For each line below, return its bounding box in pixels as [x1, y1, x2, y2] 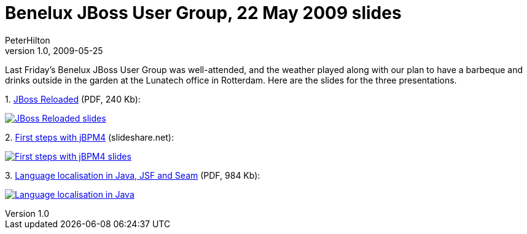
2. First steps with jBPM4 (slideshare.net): [5, 131, 174, 142]
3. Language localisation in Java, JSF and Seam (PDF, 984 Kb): [5, 170, 260, 181]
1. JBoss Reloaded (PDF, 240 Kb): [5, 93, 141, 104]
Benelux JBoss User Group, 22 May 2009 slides [5, 2, 402, 23]
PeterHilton [5, 34, 50, 45]
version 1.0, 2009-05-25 [5, 45, 103, 56]
